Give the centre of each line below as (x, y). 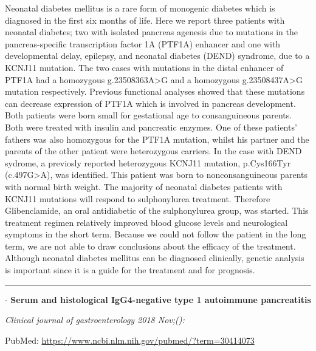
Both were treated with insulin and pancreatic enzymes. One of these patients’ (151, 127)
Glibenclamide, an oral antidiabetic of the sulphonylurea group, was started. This (157, 210)
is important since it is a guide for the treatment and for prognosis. (130, 270)
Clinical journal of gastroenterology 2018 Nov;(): (95, 320)
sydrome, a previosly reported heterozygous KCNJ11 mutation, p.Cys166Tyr (148, 162)
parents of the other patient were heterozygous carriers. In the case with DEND (153, 151)
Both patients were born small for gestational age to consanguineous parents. (149, 115)
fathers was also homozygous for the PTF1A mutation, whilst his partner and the (157, 139)
